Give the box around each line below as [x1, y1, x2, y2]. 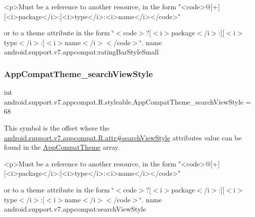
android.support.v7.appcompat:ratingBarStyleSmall [4, 47, 159, 57]
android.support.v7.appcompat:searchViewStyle [4, 204, 146, 214]
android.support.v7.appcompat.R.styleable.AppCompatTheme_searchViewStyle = [4, 96, 251, 107]
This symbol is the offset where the [4, 122, 109, 133]
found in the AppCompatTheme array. [4, 142, 120, 152]
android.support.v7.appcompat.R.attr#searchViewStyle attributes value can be [4, 132, 242, 142]
